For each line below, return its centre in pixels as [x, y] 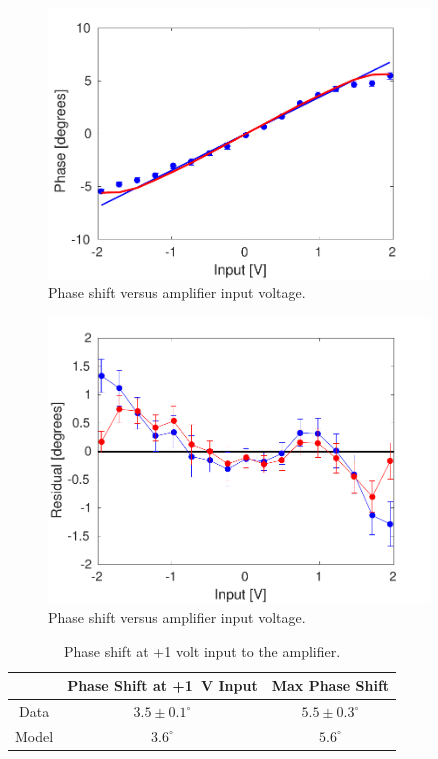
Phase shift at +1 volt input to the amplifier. [202, 650]
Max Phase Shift [330, 685]
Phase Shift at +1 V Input [162, 685]
